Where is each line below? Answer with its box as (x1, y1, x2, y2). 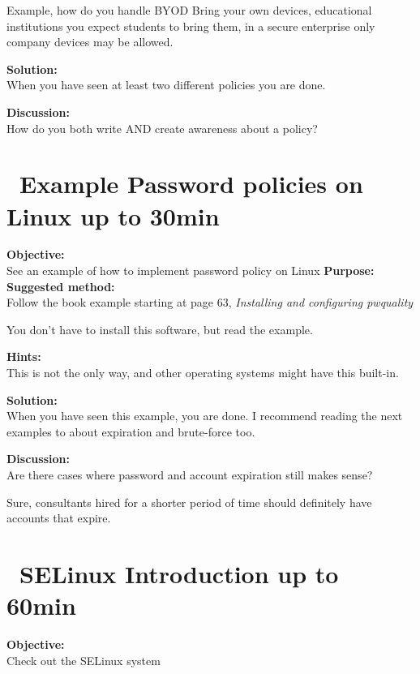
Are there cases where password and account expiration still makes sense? (6, 466, 373, 483)
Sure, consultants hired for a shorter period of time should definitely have (6, 493, 372, 510)
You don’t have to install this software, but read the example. (6, 320, 313, 337)
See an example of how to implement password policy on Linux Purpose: (6, 262, 375, 279)
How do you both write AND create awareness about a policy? (6, 119, 318, 136)
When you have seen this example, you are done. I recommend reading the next (6, 407, 403, 424)
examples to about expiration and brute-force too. (6, 423, 255, 440)
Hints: (6, 348, 41, 365)
